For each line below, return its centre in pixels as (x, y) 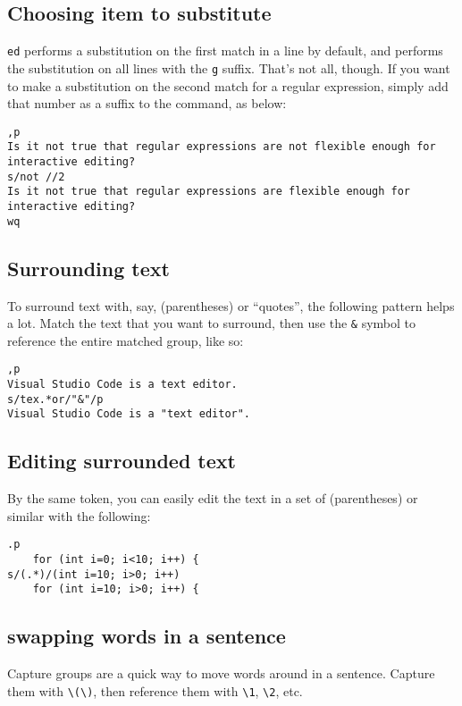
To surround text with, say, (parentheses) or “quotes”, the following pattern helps (231, 305)
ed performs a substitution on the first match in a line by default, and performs (225, 50)
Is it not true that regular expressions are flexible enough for (209, 192)
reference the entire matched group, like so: (126, 340)
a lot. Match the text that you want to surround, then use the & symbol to (212, 323)
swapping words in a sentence (147, 636)
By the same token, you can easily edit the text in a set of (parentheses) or (213, 498)
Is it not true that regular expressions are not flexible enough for (222, 147)
